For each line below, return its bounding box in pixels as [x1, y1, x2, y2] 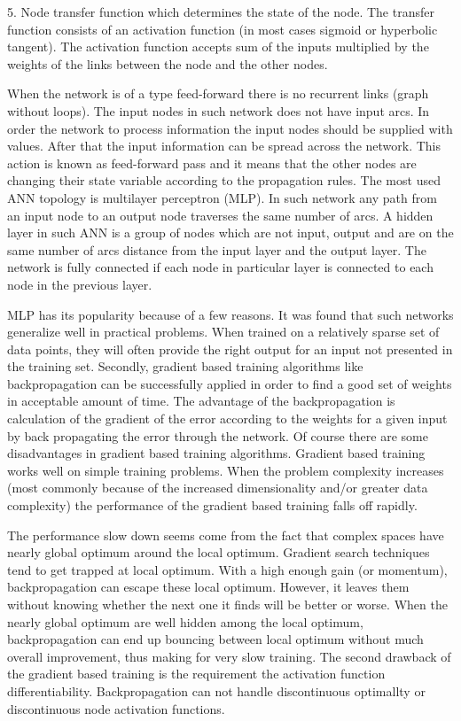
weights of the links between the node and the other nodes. [7, 54, 328, 73]
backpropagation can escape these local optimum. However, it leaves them [7, 578, 410, 596]
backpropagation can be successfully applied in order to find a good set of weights [7, 374, 452, 392]
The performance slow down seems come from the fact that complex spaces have [7, 525, 444, 544]
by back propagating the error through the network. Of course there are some [7, 426, 428, 445]
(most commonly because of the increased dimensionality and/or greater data [7, 478, 428, 497]
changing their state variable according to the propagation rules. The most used [7, 171, 441, 190]
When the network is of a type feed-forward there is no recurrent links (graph [7, 84, 429, 103]
